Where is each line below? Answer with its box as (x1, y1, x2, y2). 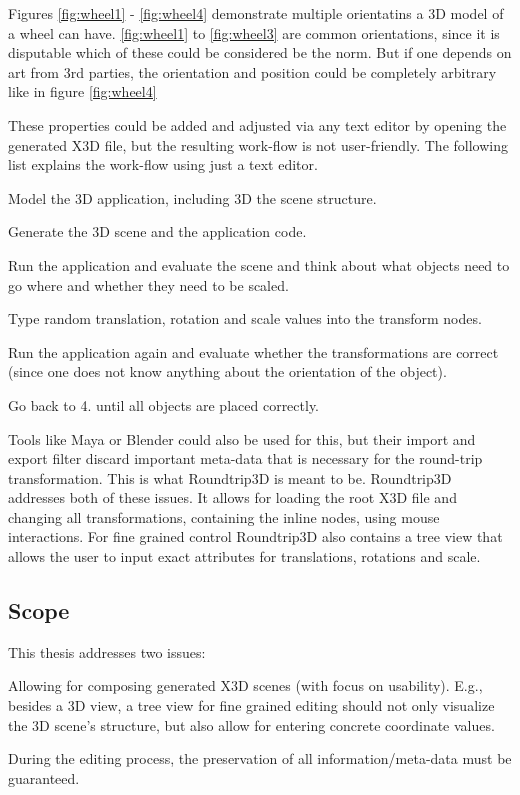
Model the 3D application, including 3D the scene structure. (8, 187, 377, 208)
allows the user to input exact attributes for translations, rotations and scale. (8, 546, 481, 567)
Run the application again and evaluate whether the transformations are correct (8, 341, 499, 362)
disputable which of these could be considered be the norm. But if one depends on (8, 42, 512, 63)
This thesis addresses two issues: (8, 641, 206, 662)
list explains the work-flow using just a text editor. (8, 154, 318, 175)
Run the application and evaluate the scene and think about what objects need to (8, 254, 510, 275)
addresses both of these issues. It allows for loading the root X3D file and (8, 487, 457, 508)
